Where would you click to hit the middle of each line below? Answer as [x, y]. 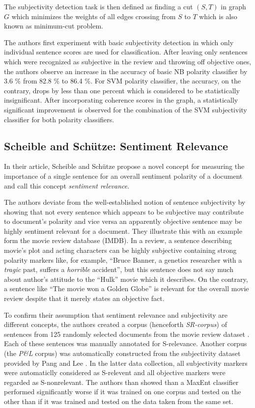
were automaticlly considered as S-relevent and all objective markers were [115, 372]
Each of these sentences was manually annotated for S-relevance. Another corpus [126, 343]
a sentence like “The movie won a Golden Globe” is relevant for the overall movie [127, 288]
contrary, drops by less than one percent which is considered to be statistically [122, 90]
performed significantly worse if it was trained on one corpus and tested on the [123, 392]
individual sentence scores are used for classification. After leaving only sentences [126, 52]
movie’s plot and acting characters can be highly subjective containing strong [120, 250]
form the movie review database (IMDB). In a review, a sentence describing [118, 240]
